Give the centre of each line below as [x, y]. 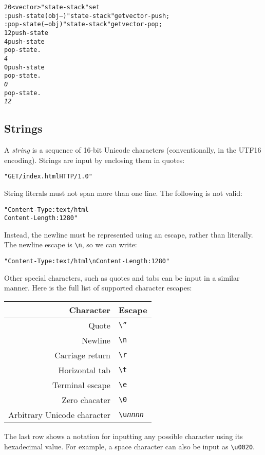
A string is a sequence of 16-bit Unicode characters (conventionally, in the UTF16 [133, 150]
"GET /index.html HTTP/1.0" [48, 177]
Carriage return [82, 355]
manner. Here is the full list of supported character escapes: [98, 288]
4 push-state [24, 41]
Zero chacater [86, 399]
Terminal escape [81, 385]
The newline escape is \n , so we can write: [71, 244]
